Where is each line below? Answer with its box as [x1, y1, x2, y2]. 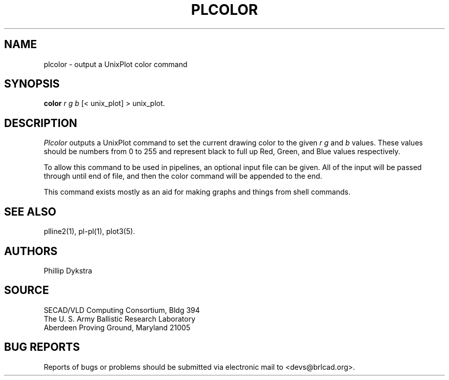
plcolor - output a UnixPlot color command [44, 59, 188, 69]
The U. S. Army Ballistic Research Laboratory [44, 314, 196, 323]
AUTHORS [4, 244, 58, 258]
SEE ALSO [4, 205, 56, 218]
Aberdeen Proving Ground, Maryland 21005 [44, 323, 191, 332]
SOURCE [4, 284, 49, 297]
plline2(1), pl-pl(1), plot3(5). [44, 227, 135, 236]
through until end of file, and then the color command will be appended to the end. [44, 172, 322, 181]
